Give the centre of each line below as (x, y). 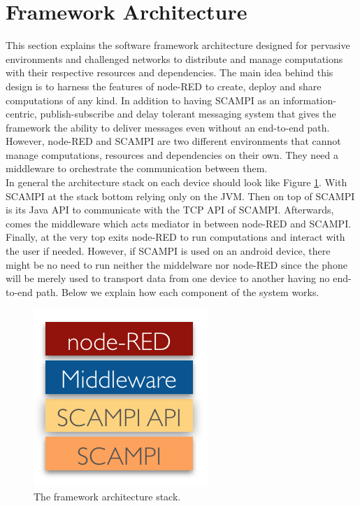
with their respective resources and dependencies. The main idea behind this (170, 72)
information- (310, 100)
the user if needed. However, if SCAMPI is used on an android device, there (168, 251)
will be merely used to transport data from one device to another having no (168, 278)
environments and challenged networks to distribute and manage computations (174, 58)
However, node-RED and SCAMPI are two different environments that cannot (173, 141)
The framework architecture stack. (107, 496)
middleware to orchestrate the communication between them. (137, 168)
